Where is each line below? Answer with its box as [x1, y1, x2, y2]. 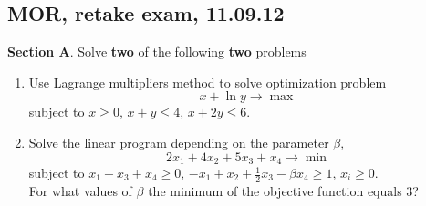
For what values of [28, 180, 132, 200]
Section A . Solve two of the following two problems [7, 42, 307, 61]
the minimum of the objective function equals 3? [148, 180, 419, 200]
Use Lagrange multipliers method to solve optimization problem [28, 72, 387, 91]
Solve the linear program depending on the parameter [28, 132, 329, 151]
